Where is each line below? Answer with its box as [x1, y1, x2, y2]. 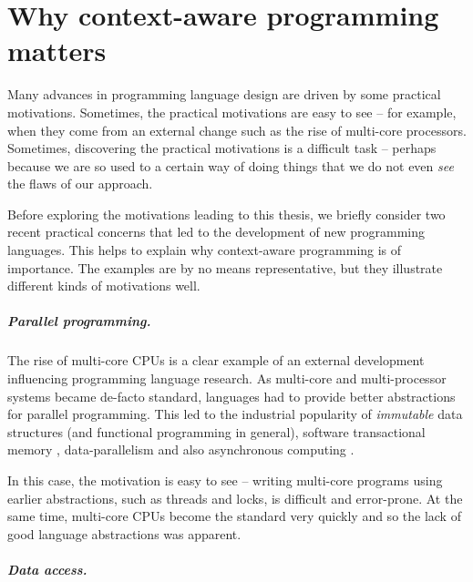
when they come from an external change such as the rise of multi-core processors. [7, 120, 467, 139]
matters [7, 32, 107, 69]
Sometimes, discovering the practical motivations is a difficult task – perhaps [7, 138, 437, 158]
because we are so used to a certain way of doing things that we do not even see [7, 156, 454, 175]
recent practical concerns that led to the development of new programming [7, 222, 425, 241]
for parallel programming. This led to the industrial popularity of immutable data [7, 404, 463, 424]
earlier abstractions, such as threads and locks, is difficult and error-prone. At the [7, 488, 463, 507]
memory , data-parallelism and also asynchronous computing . [7, 440, 355, 459]
